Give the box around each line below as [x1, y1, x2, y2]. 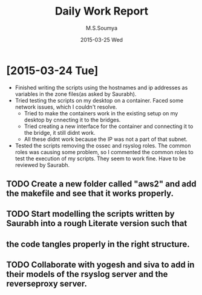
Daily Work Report [54, 4, 149, 18]
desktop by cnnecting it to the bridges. [24, 116, 121, 123]
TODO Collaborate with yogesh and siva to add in [6, 260, 195, 270]
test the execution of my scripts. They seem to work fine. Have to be [15, 155, 186, 162]
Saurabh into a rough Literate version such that [6, 219, 187, 229]
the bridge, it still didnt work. [24, 129, 96, 136]
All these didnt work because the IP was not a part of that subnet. [24, 135, 187, 143]
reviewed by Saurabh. [15, 161, 70, 168]
